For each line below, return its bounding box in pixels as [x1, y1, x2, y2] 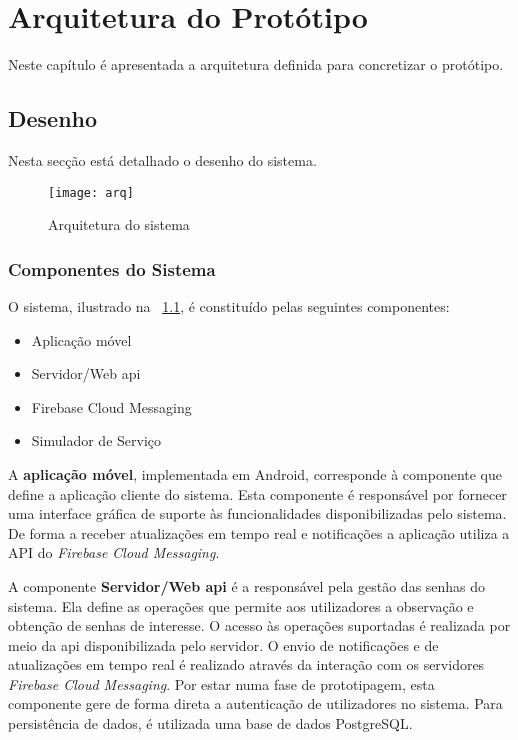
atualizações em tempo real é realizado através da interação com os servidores [8, 654, 485, 675]
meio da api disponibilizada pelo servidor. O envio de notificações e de [8, 634, 439, 655]
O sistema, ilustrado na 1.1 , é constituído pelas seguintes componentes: [8, 295, 450, 316]
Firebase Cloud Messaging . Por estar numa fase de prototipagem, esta [8, 673, 435, 694]
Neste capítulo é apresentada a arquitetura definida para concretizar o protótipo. [8, 54, 504, 75]
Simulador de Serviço [31, 430, 162, 451]
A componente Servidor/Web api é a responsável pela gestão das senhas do [8, 575, 486, 596]
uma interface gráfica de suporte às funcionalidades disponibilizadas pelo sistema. [8, 503, 507, 524]
